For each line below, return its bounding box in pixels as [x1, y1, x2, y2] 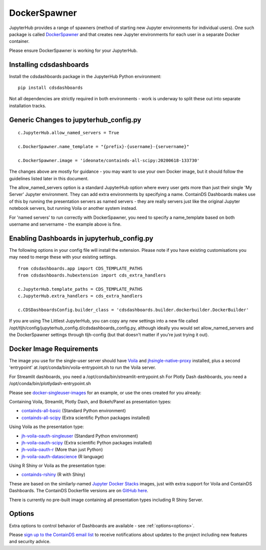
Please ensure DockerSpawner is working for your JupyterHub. [9, 47, 138, 53]
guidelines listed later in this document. [9, 175, 89, 181]
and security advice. [9, 539, 51, 545]
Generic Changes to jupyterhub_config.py [9, 116, 141, 124]
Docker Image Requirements [9, 345, 99, 353]
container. [9, 39, 30, 44]
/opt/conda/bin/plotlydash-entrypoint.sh [9, 381, 91, 387]
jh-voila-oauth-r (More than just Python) [21, 447, 103, 453]
